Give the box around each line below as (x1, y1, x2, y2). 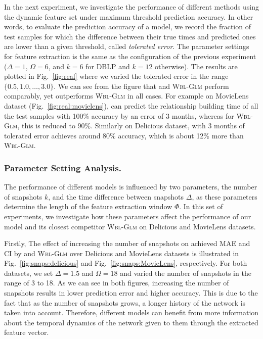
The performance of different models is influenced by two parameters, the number (4, 181, 257, 192)
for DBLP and (85, 61, 130, 71)
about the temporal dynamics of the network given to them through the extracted (4, 317, 258, 327)
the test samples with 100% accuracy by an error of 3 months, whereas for (4, 110, 234, 121)
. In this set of (179, 201, 223, 212)
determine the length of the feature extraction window (4, 201, 172, 212)
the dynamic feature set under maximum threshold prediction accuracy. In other (4, 11, 253, 22)
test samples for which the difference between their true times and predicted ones (4, 31, 256, 41)
